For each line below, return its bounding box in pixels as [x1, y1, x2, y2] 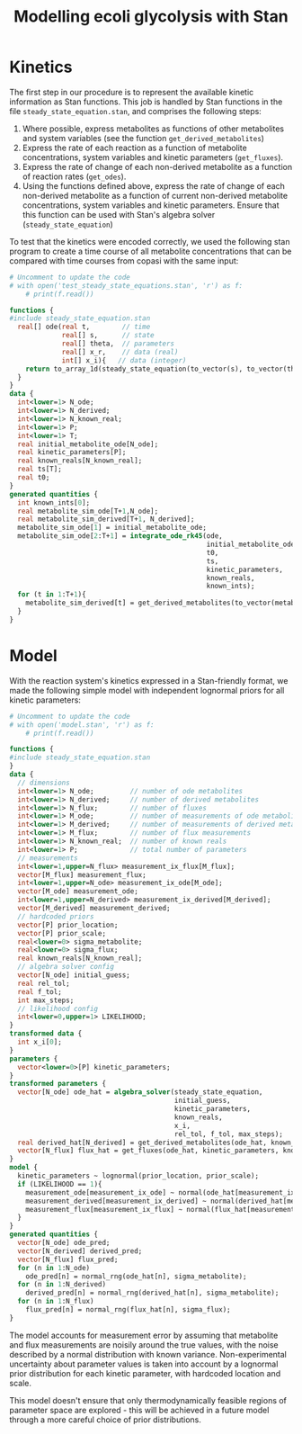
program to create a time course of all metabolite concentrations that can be [9, 246, 292, 256]
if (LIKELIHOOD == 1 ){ [17, 1179, 102, 1188]
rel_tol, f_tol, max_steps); [173, 1129, 283, 1139]
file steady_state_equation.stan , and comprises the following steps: [9, 105, 262, 116]
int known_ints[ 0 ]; [17, 497, 91, 507]
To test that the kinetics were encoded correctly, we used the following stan [9, 236, 290, 246]
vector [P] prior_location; [17, 920, 119, 929]
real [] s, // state [61, 331, 155, 340]
